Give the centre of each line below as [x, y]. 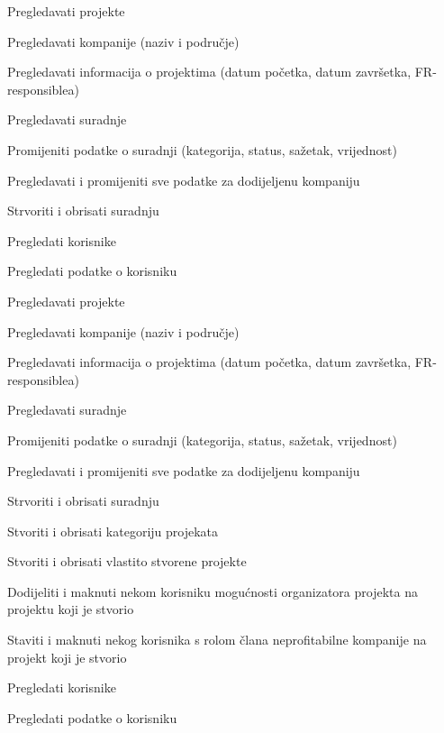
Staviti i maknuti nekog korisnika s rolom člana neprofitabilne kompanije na [217, 640]
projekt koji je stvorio [67, 657]
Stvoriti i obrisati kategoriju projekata [113, 531]
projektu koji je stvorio [71, 609]
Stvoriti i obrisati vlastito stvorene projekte [127, 561]
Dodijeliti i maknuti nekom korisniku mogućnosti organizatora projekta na [213, 591]
